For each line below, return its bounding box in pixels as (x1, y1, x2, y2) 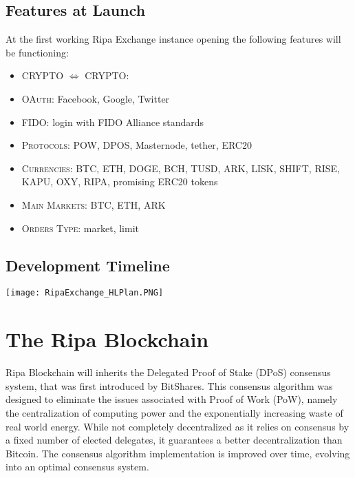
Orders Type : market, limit (21, 220, 140, 235)
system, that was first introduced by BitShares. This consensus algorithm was (6, 378, 333, 393)
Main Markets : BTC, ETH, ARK (21, 197, 166, 211)
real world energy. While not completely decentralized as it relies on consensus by (6, 419, 349, 433)
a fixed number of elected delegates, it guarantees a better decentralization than (6, 433, 343, 447)
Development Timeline (6, 254, 170, 276)
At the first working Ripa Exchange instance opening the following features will (6, 32, 341, 46)
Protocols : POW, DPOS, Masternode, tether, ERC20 (21, 138, 252, 152)
